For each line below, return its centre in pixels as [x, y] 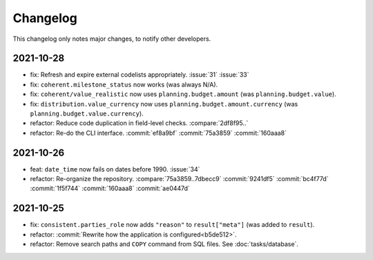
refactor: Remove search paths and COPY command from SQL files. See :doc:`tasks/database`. [164, 244]
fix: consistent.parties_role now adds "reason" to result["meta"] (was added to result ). [172, 225]
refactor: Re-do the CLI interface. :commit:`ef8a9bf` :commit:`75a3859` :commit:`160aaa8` [158, 133]
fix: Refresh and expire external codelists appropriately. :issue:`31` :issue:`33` [140, 75]
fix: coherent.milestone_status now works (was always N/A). [124, 84]
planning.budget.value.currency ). [87, 113]
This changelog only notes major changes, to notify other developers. [112, 39]
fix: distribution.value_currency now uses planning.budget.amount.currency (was [164, 104]
